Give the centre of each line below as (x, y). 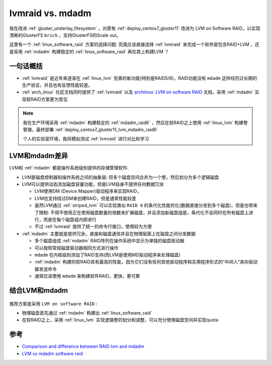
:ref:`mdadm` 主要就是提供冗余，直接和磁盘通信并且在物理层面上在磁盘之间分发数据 (109, 233)
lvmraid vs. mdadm (50, 13)
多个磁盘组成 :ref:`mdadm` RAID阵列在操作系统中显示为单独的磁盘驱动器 (110, 241)
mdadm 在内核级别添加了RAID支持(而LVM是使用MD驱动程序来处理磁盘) (108, 254)
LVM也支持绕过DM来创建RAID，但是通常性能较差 (85, 198)
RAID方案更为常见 (49, 99)
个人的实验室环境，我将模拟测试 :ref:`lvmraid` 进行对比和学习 (86, 139)
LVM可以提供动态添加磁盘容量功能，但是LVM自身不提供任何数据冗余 (93, 184)
